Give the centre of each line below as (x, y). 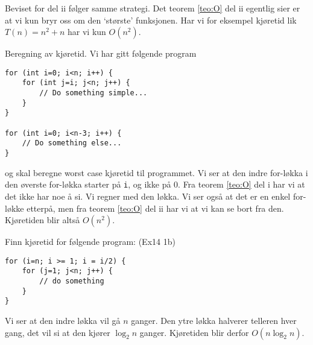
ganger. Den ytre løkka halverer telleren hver (214, 320)
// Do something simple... (93, 93)
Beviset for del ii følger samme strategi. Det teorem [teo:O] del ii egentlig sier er (153, 8)
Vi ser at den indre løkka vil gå (63, 320)
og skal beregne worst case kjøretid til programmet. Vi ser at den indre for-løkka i (156, 172)
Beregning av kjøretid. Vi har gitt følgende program (101, 53)
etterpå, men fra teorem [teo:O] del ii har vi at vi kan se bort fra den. (155, 208)
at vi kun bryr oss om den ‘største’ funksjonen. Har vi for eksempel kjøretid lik (151, 20)
